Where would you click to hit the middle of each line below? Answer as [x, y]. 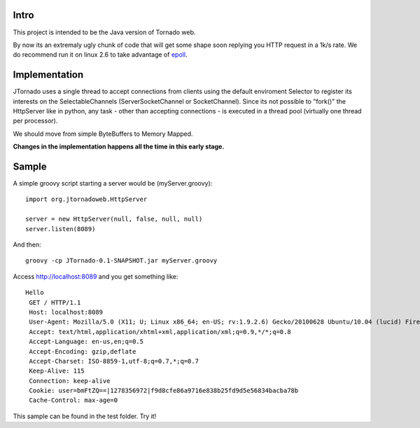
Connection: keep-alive [70, 381]
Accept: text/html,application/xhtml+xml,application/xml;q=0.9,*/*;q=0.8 [160, 332]
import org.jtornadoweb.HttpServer [86, 199]
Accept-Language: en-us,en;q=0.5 [86, 342]
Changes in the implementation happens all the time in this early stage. [119, 146]
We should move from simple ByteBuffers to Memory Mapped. [103, 134]
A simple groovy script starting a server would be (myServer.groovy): [113, 184]
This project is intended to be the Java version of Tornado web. [104, 32]
